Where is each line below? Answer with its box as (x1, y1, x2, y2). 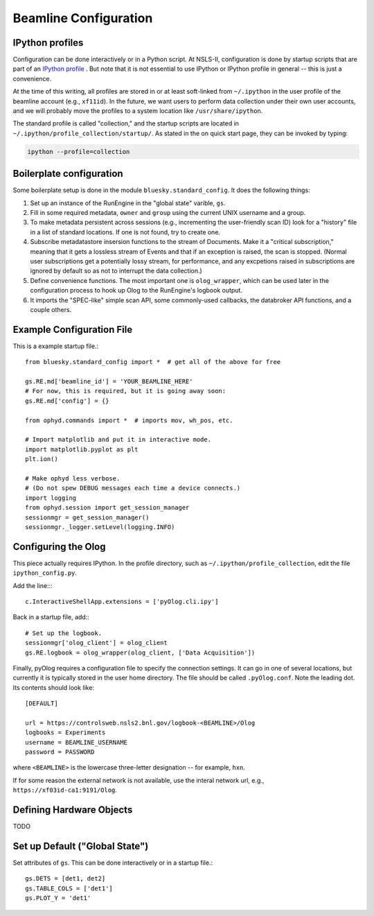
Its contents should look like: (12, 683, 95, 691)
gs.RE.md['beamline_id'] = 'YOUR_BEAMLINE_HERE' (25, 378, 193, 386)
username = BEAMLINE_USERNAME (25, 738, 128, 746)
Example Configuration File (12, 323, 133, 336)
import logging (25, 494, 77, 502)
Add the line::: (12, 581, 53, 589)
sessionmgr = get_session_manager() (25, 513, 150, 521)
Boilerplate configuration (12, 168, 124, 180)
